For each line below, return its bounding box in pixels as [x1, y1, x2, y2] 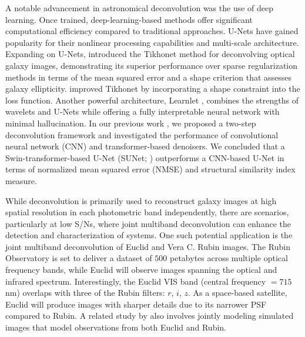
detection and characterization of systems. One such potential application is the [5, 229, 293, 241]
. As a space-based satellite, [188, 286, 287, 299]
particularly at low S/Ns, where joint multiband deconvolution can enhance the [5, 217, 291, 229]
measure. [5, 174, 37, 186]
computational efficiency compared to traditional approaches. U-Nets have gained [5, 25, 299, 37]
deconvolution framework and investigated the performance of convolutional [5, 128, 279, 141]
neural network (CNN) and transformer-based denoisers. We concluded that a [5, 140, 285, 152]
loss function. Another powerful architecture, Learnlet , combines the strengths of [5, 94, 299, 106]
